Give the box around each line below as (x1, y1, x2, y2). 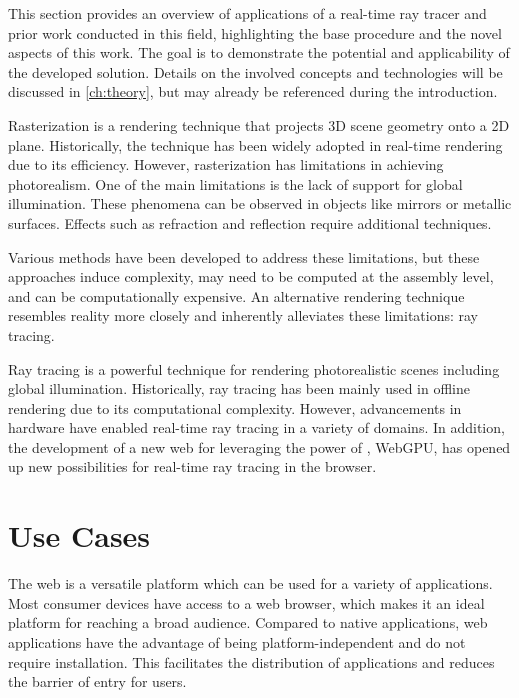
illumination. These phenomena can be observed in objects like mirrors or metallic (8, 193, 512, 214)
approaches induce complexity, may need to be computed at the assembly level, (8, 266, 494, 287)
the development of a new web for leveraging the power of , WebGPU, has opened (8, 436, 511, 457)
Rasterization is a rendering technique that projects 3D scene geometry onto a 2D (8, 114, 510, 135)
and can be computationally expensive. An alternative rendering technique (8, 285, 465, 306)
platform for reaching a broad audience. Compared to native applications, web (8, 612, 488, 633)
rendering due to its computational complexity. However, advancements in (8, 397, 462, 418)
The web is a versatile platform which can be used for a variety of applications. (8, 573, 493, 594)
